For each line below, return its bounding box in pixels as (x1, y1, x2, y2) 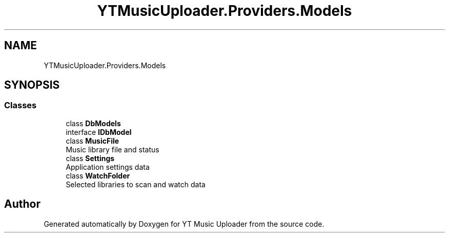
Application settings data (66, 162, 150, 171)
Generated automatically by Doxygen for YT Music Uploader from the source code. (44, 219, 324, 228)
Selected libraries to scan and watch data (66, 180, 206, 189)
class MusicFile (66, 136, 119, 145)
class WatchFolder (66, 171, 130, 180)
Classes (4, 100, 37, 111)
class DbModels (66, 118, 121, 128)
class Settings (66, 153, 115, 163)
